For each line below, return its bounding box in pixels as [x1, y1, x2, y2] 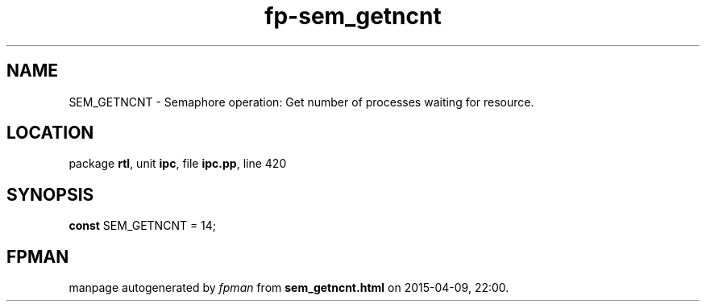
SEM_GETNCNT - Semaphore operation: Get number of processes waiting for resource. [69, 94, 534, 109]
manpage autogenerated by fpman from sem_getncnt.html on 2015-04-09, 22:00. [69, 281, 509, 295]
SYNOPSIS [6, 184, 94, 205]
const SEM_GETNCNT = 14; [69, 219, 217, 233]
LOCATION [6, 123, 94, 144]
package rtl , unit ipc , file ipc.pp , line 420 [69, 156, 287, 171]
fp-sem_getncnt [264, 2, 442, 30]
